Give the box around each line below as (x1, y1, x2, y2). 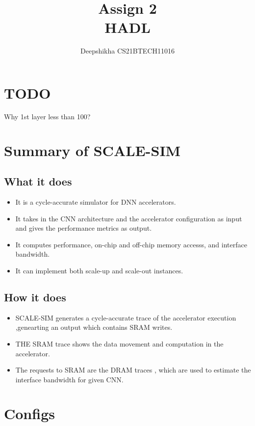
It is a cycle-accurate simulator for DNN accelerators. (15, 197, 176, 207)
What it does (4, 174, 72, 189)
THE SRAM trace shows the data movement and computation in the (15, 338, 224, 348)
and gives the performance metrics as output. (15, 223, 152, 233)
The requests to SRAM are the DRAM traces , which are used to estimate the (15, 365, 251, 375)
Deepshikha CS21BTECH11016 (80, 46, 175, 56)
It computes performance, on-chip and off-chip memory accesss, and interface (15, 239, 247, 249)
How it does (4, 289, 66, 304)
